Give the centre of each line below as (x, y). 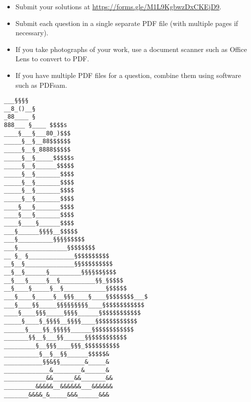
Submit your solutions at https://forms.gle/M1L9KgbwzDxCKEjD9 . (118, 6)
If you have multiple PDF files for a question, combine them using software (128, 75)
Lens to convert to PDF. (52, 59)
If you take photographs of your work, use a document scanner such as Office (131, 49)
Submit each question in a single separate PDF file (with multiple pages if (127, 23)
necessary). (32, 33)
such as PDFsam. (41, 85)
